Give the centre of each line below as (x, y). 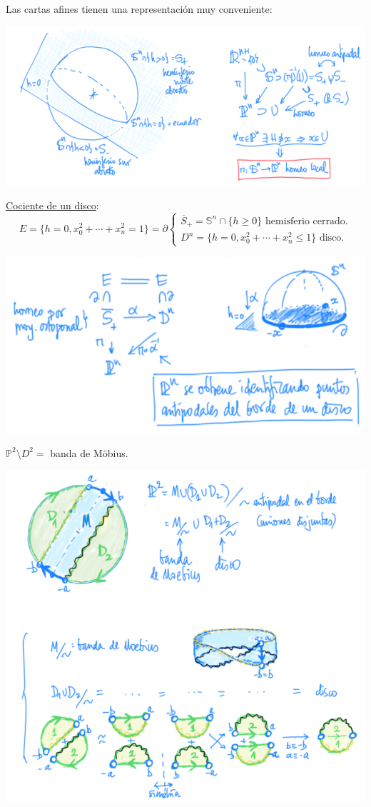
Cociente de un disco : (52, 205)
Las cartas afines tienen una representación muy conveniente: (139, 9)
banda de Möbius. (89, 452)
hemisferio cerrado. (307, 221)
